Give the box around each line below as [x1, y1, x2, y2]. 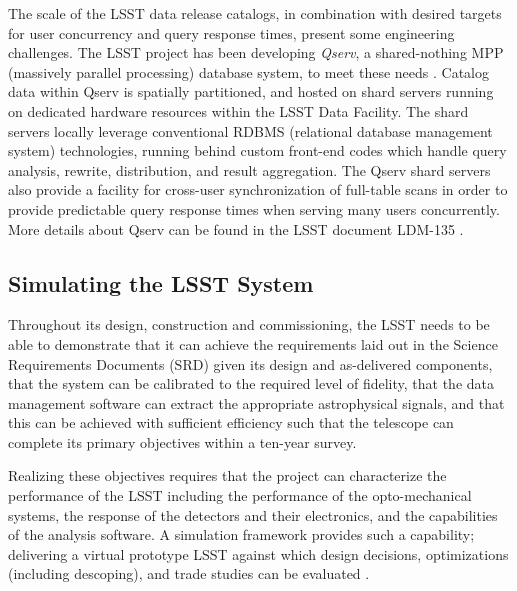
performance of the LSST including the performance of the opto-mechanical [8, 485, 472, 506]
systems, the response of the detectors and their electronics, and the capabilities [8, 504, 498, 525]
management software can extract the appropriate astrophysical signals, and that [8, 392, 505, 413]
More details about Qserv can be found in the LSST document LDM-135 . [8, 218, 464, 239]
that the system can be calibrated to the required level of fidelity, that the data [8, 373, 494, 394]
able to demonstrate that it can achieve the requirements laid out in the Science [8, 333, 498, 354]
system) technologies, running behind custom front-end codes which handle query [8, 140, 507, 161]
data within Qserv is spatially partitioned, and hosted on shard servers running [8, 81, 494, 102]
